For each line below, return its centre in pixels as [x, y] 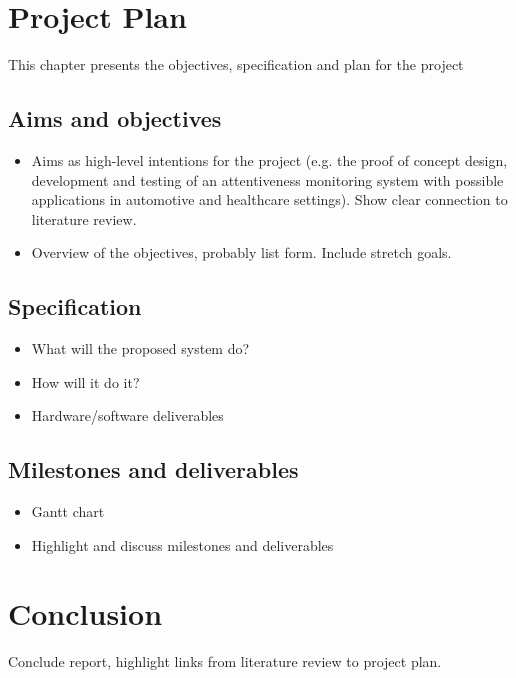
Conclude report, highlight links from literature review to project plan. [225, 661]
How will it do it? [85, 381]
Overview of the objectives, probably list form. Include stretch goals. [241, 252]
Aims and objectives [115, 118]
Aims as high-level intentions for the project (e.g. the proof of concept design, [269, 159]
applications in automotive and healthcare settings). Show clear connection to [269, 199]
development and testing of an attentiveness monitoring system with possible [267, 179]
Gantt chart [68, 511]
